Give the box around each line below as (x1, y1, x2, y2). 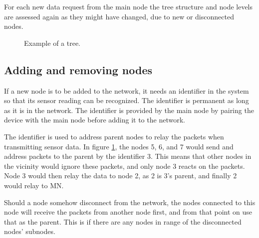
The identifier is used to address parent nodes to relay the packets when (4, 131, 224, 141)
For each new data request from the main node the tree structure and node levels (4, 1, 253, 11)
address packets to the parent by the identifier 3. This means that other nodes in (4, 151, 252, 161)
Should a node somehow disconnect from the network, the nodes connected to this (4, 197, 256, 207)
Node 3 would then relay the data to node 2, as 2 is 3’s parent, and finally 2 (4, 170, 237, 181)
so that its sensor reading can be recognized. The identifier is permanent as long (4, 95, 249, 106)
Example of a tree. (24, 37, 81, 48)
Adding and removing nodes (4, 62, 152, 77)
